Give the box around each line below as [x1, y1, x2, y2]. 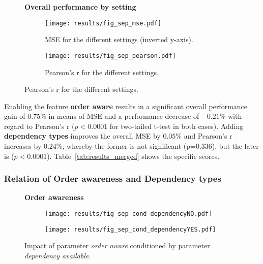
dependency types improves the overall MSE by [4, 130, 161, 141]
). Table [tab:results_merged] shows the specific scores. [47, 150, 220, 161]
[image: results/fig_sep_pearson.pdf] [45, 52, 176, 59]
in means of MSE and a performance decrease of [48, 111, 199, 121]
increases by [4, 141, 42, 151]
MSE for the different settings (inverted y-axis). [45, 34, 193, 45]
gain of [4, 111, 25, 121]
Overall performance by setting [24, 2, 136, 12]
